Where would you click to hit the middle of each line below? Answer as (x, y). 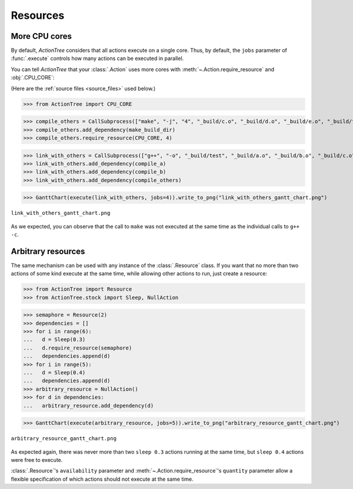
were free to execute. (37, 460)
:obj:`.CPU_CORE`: (33, 78)
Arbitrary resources (48, 251)
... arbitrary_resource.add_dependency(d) (89, 405)
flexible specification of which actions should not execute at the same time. (102, 479)
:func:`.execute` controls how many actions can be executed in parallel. (97, 58)
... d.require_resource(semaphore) (78, 348)
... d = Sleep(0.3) (54, 340)
